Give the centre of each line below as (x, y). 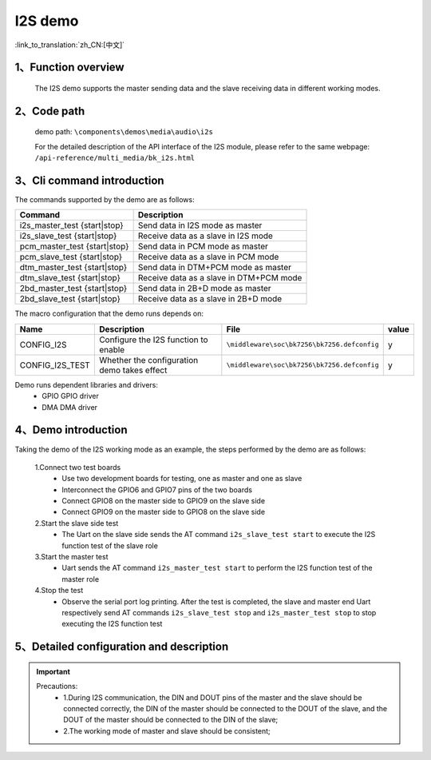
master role (81, 579)
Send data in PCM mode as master (203, 246)
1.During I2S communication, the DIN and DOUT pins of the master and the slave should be (213, 697)
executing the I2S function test (112, 624)
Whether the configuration (148, 360)
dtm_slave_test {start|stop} (70, 278)
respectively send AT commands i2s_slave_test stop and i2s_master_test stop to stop (219, 612)
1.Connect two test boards (78, 467)
